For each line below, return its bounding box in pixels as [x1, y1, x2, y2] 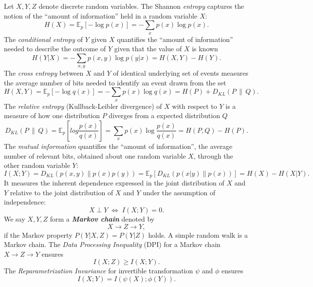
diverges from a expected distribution [109, 110, 220, 121]
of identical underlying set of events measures [113, 68, 248, 78]
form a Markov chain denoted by [50, 213, 155, 224]
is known [192, 43, 218, 54]
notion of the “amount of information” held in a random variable [4, 10, 198, 20]
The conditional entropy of [4, 34, 83, 44]
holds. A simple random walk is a [148, 229, 248, 240]
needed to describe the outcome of [4, 43, 106, 54]
